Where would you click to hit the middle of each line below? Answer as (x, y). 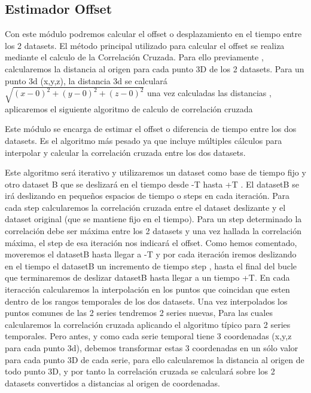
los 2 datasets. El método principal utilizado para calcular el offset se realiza (145, 45)
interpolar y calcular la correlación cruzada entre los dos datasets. (125, 152)
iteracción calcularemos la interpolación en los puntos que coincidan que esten (147, 289)
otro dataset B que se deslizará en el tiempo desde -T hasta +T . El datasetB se (152, 184)
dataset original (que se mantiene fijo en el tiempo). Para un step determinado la (153, 219)
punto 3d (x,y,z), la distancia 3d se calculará (86, 80)
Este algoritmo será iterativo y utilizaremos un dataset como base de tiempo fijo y (155, 172)
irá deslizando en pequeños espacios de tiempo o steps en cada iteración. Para (147, 196)
